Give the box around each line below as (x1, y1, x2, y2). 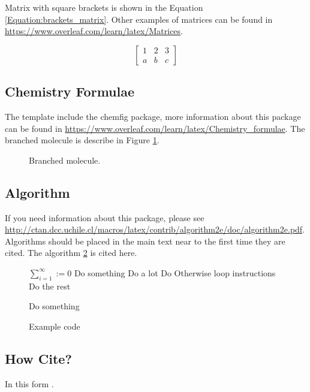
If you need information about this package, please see (5, 211, 204, 224)
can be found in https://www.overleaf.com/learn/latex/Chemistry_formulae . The (5, 122, 305, 134)
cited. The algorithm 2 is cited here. (5, 246, 137, 259)
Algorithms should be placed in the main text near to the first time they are (5, 234, 285, 247)
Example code (29, 319, 80, 332)
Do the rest (29, 279, 71, 292)
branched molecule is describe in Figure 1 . (5, 134, 159, 146)
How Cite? (5, 349, 72, 367)
